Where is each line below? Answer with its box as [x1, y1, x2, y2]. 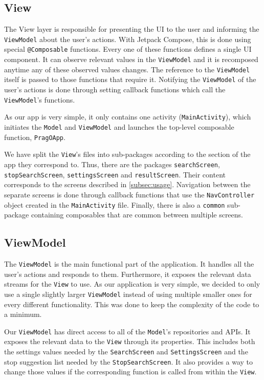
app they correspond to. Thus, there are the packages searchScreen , [4, 158, 220, 169]
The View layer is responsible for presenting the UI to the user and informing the [4, 24, 259, 34]
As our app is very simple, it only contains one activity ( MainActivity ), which [4, 111, 251, 122]
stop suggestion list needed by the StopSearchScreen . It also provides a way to [4, 356, 253, 367]
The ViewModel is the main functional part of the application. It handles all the [4, 258, 254, 269]
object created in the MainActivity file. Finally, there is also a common [4, 199, 225, 210]
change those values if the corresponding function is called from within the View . [4, 366, 257, 377]
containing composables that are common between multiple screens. [31, 209, 243, 220]
